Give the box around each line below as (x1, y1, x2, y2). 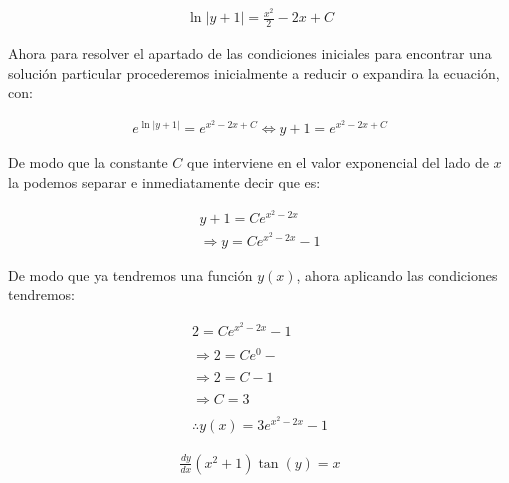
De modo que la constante (8, 152, 168, 173)
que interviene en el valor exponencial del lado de (187, 152, 489, 173)
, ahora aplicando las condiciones (296, 264, 498, 285)
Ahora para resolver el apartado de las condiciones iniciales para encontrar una (8, 42, 492, 63)
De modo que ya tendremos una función (8, 264, 253, 285)
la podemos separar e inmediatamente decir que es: (8, 171, 321, 192)
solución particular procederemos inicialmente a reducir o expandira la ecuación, (8, 62, 500, 83)
